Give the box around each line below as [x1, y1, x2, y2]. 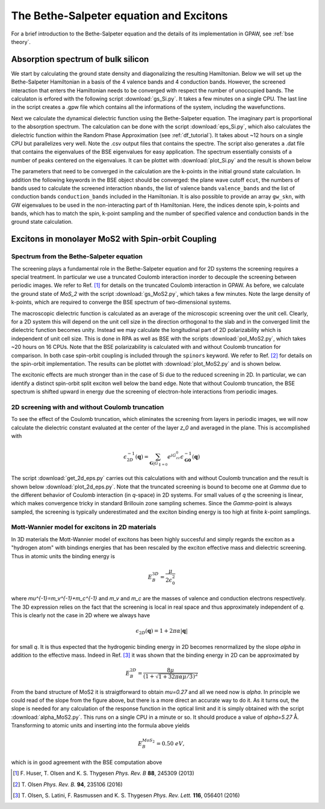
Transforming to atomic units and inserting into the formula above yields [11, 722, 190, 729]
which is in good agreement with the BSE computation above [11, 758, 162, 766]
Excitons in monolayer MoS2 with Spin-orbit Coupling [11, 234, 217, 244]
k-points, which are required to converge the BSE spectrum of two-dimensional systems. [11, 298, 232, 306]
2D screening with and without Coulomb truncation [11, 403, 164, 411]
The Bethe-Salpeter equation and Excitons [11, 9, 228, 22]
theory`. [11, 38, 31, 45]
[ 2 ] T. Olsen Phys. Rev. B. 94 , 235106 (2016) [13, 781, 123, 788]
